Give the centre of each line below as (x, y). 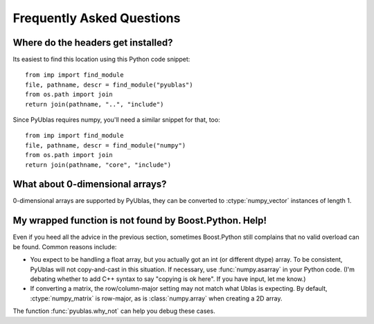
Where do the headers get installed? (93, 43)
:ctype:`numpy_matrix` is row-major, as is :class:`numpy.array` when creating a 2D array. (156, 298)
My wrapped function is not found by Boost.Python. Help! (140, 220)
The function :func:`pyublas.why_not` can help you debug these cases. (114, 311)
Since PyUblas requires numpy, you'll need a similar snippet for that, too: (117, 120)
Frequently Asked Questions (97, 18)
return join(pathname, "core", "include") (98, 165)
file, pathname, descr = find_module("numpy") (106, 145)
